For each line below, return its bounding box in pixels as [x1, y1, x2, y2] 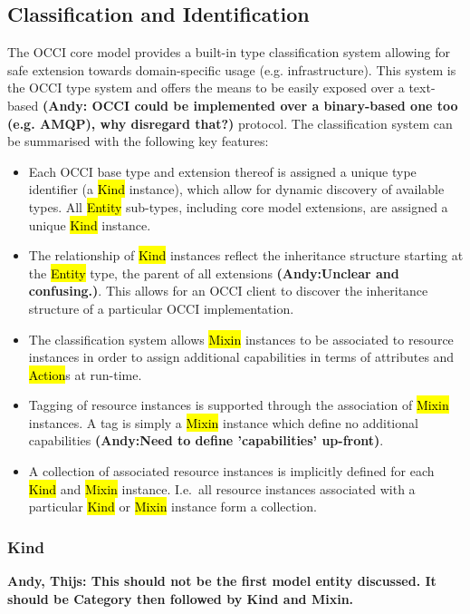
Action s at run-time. [28, 365, 142, 384]
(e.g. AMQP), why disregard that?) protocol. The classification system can [7, 113, 453, 132]
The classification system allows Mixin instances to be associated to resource [28, 329, 454, 348]
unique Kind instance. [28, 215, 151, 234]
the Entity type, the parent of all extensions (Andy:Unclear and [28, 263, 399, 282]
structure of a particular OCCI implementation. [28, 298, 294, 317]
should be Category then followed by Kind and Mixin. [7, 589, 354, 608]
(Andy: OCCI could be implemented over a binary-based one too [42, 95, 458, 114]
